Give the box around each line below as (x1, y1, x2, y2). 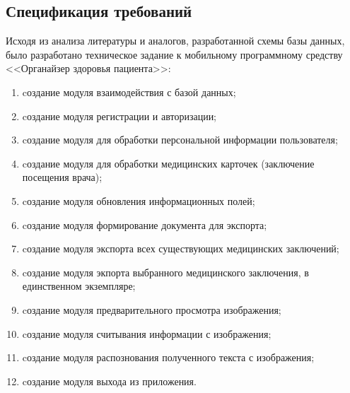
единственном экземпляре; (22, 278, 136, 293)
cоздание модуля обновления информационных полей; (22, 193, 255, 208)
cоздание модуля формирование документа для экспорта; (22, 217, 267, 232)
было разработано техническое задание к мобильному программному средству (6, 47, 343, 61)
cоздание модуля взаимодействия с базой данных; (22, 84, 236, 99)
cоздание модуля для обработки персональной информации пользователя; (22, 132, 338, 147)
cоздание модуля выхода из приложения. (22, 373, 197, 388)
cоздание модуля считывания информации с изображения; (22, 326, 272, 341)
